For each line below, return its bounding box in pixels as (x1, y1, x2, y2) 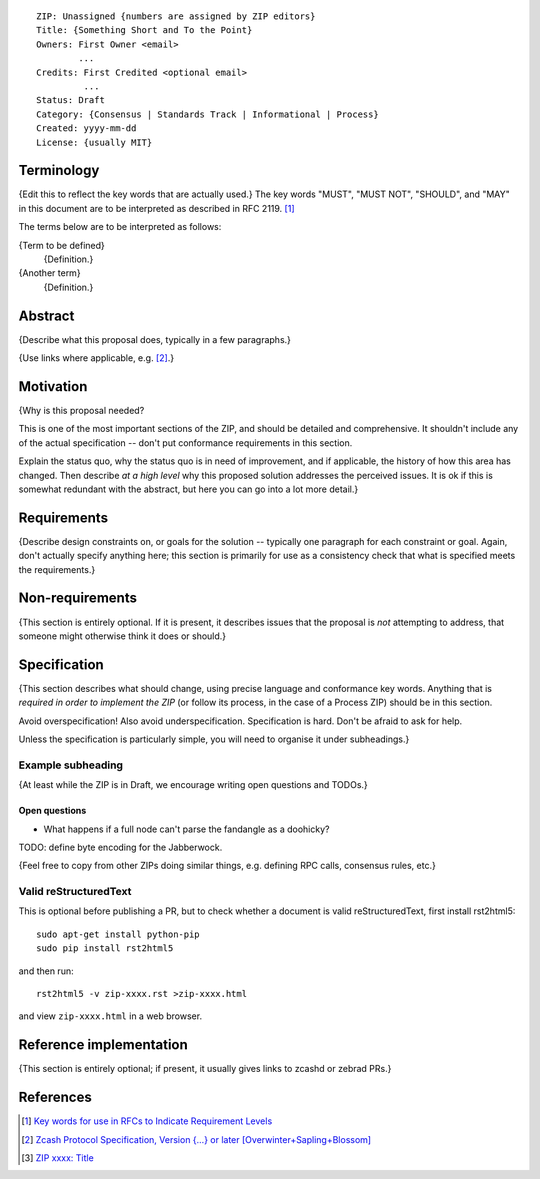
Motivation (18, 378, 88, 395)
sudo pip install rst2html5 (36, 943, 174, 954)
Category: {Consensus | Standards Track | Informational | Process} (36, 108, 379, 120)
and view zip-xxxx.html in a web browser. (18, 1010, 203, 1022)
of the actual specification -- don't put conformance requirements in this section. (18, 436, 353, 449)
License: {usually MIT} (36, 136, 153, 148)
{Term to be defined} (18, 239, 105, 251)
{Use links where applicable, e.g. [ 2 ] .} (18, 352, 175, 364)
